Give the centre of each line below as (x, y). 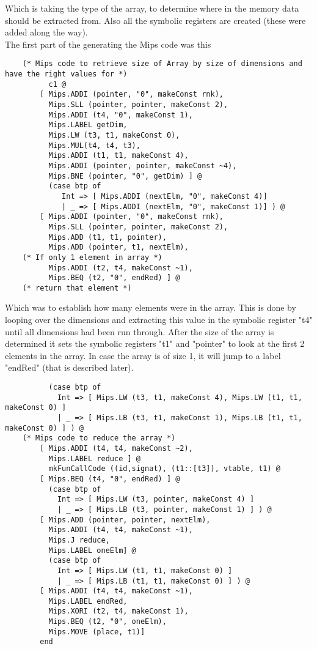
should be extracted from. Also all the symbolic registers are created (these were (155, 20)
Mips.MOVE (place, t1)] (97, 632)
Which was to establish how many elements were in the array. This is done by (151, 307)
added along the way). (46, 32)
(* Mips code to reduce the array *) (99, 438)
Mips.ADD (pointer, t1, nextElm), (118, 247)
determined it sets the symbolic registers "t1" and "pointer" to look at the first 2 (155, 343)
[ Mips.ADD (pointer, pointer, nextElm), (125, 520)
